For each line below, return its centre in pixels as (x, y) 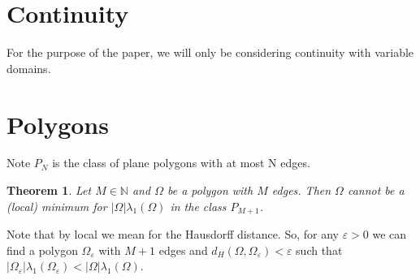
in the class (198, 206)
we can (390, 234)
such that (319, 250)
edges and (183, 250)
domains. (29, 68)
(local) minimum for (57, 206)
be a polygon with (210, 190)
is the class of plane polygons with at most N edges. (181, 163)
